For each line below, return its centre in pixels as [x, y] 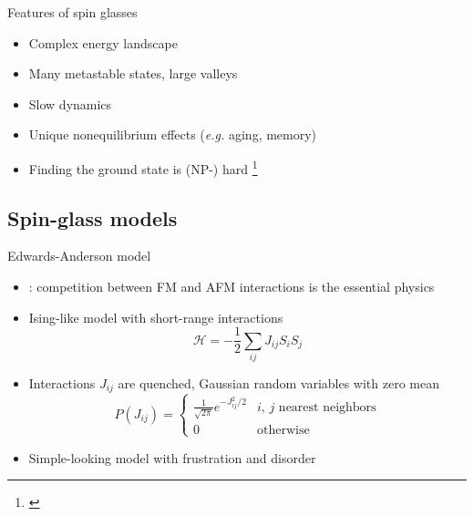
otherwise [283, 430]
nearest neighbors [327, 407]
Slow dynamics [70, 103]
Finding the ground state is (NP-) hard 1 [143, 167]
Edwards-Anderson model [79, 256]
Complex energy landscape [103, 42]
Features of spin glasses [72, 12]
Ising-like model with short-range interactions [156, 317]
